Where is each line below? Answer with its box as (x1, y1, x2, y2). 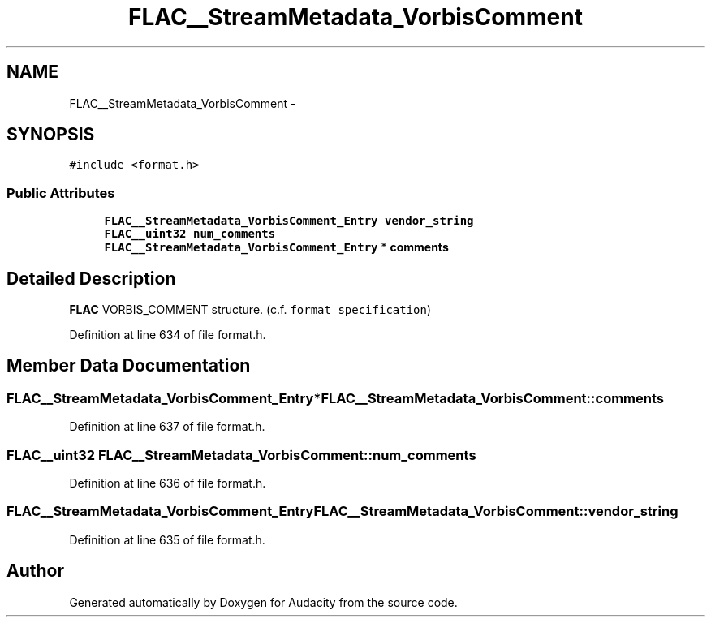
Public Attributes (6, 184, 115, 201)
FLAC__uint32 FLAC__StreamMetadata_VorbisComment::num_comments (6, 446, 476, 463)
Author (6, 561, 64, 582)
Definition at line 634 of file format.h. (69, 328, 266, 342)
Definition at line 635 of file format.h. (69, 532, 265, 547)
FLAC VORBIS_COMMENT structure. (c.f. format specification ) (69, 303, 432, 317)
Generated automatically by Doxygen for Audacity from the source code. (69, 595, 458, 609)
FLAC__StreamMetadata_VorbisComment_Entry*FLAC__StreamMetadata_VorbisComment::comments (6, 389, 665, 406)
